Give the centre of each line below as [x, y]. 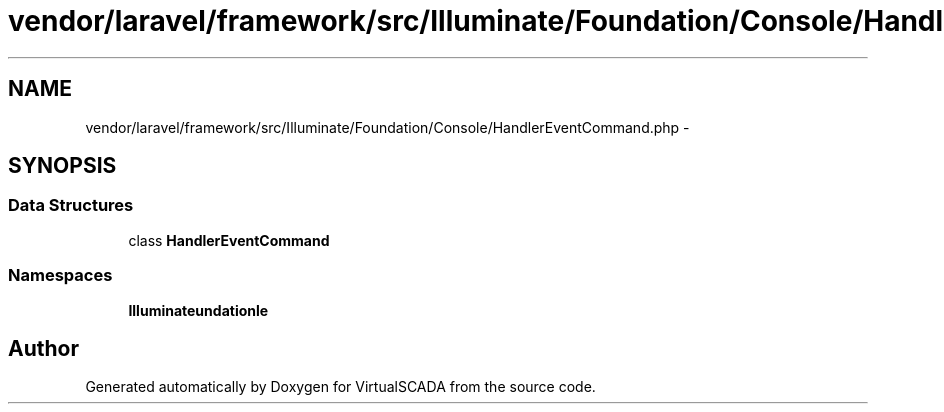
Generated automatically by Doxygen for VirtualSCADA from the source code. [340, 387]
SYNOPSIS [62, 166]
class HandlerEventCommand [229, 240]
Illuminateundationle [198, 310]
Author [43, 348]
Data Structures [71, 205]
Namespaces [60, 275]
